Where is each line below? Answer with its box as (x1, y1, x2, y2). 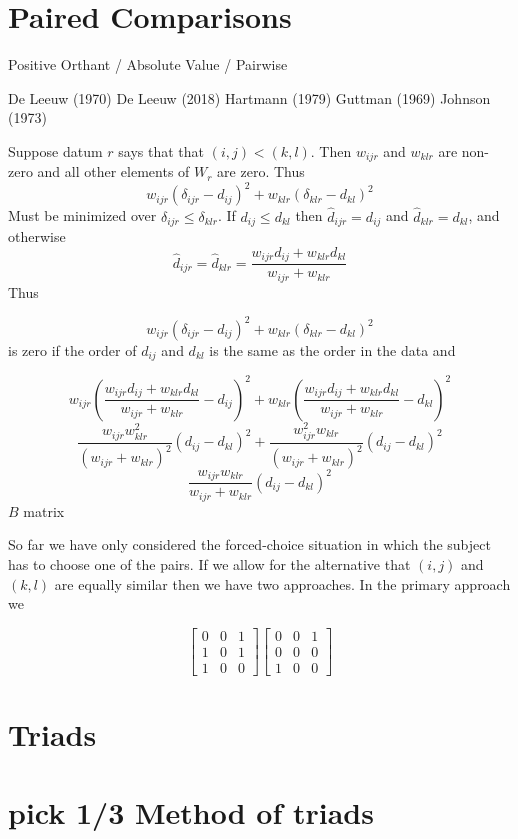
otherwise (8, 226, 66, 247)
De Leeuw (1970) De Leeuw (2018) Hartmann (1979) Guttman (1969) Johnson (8, 87, 491, 108)
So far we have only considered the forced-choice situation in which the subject (8, 534, 491, 555)
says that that (118, 140, 204, 161)
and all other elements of (37, 161, 190, 182)
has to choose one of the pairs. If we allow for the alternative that (8, 554, 411, 575)
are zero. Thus (217, 161, 305, 182)
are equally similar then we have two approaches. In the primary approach (54, 573, 511, 594)
